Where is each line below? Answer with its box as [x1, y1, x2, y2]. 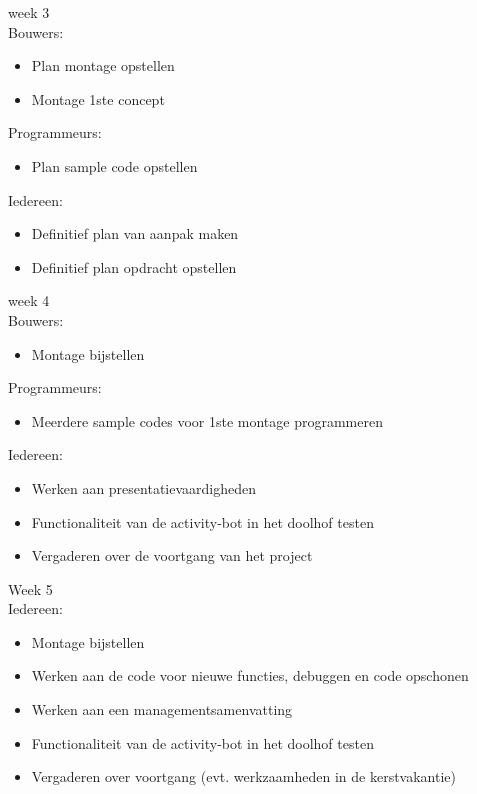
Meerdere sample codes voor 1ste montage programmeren [31, 410, 383, 431]
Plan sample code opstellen [31, 155, 198, 176]
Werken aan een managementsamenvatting [31, 699, 293, 720]
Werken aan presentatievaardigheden [31, 477, 257, 498]
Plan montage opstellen [31, 55, 175, 76]
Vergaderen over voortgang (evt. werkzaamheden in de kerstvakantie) [31, 766, 456, 787]
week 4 [8, 290, 50, 311]
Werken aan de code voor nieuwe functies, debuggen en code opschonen [31, 665, 469, 686]
